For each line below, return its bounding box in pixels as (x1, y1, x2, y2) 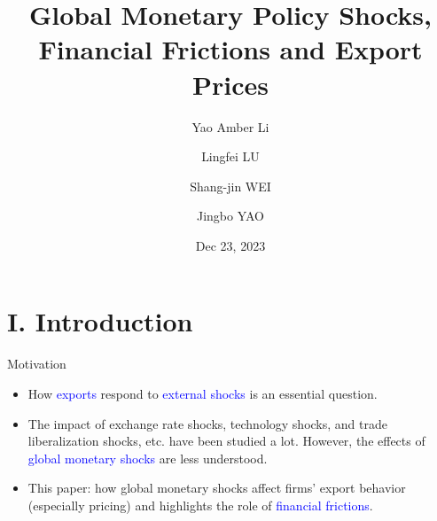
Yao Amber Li (191, 117, 269, 136)
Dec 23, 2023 (195, 236, 266, 254)
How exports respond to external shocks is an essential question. (27, 385, 378, 402)
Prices (192, 66, 269, 102)
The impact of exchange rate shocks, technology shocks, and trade (27, 414, 387, 432)
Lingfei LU (201, 147, 260, 166)
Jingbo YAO (196, 206, 265, 225)
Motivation (7, 354, 66, 373)
